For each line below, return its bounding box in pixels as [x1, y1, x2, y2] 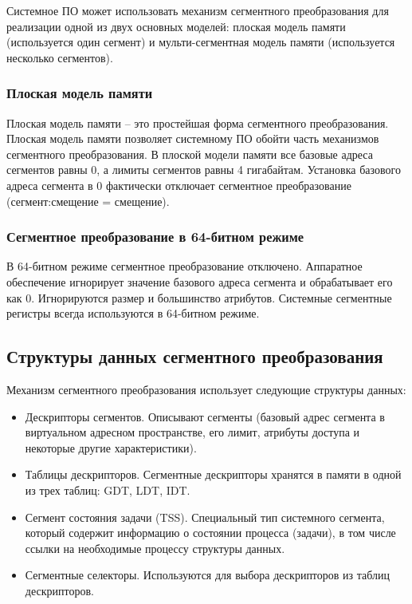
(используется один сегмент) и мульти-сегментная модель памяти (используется [6, 34, 395, 50]
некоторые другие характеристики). [25, 439, 197, 456]
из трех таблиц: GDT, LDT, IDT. [25, 481, 190, 498]
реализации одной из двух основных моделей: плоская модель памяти [6, 18, 346, 34]
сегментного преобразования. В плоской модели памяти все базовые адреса [6, 145, 373, 162]
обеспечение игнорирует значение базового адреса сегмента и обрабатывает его [6, 273, 393, 290]
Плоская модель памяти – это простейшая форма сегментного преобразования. [6, 114, 389, 131]
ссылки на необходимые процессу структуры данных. [25, 539, 285, 556]
